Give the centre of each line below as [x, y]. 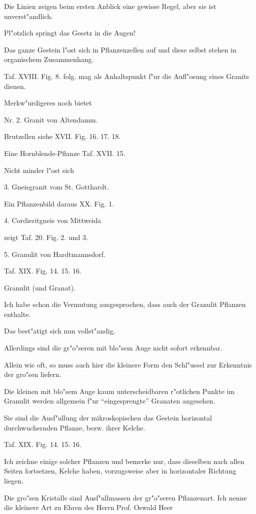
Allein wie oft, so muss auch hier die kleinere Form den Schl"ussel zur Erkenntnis [128, 364]
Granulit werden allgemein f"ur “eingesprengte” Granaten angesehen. [110, 401]
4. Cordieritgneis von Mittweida [53, 220]
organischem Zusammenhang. [49, 59]
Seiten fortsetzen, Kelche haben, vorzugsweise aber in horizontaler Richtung [120, 471]
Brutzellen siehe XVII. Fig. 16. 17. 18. [62, 136]
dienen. [15, 86]
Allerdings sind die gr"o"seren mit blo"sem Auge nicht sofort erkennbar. [113, 348]
